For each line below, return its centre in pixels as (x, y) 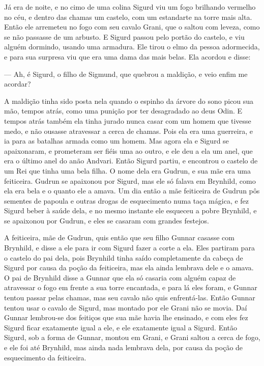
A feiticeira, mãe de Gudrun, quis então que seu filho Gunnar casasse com (119, 237)
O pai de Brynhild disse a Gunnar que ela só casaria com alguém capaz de (120, 277)
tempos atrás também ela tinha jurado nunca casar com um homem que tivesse (128, 120)
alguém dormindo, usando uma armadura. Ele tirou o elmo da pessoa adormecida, (132, 47)
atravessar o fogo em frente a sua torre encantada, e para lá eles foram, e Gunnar (131, 287)
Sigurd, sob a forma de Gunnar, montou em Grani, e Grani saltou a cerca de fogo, (132, 337)
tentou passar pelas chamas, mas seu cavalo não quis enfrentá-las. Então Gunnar (130, 298)
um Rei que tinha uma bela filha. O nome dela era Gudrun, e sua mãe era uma (128, 170)
